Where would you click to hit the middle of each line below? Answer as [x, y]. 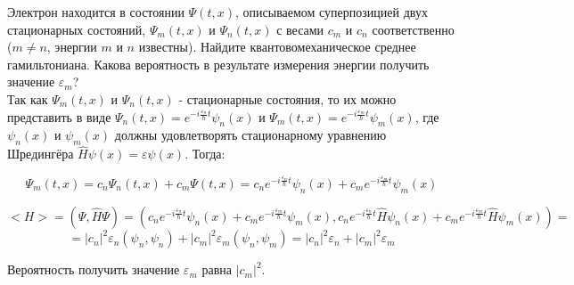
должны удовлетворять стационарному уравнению [250, 135]
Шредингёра [41, 154]
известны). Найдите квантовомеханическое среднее [277, 47]
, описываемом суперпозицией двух [331, 12]
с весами [300, 29]
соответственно [413, 29]
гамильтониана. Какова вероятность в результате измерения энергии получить [218, 64]
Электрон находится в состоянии [96, 12]
